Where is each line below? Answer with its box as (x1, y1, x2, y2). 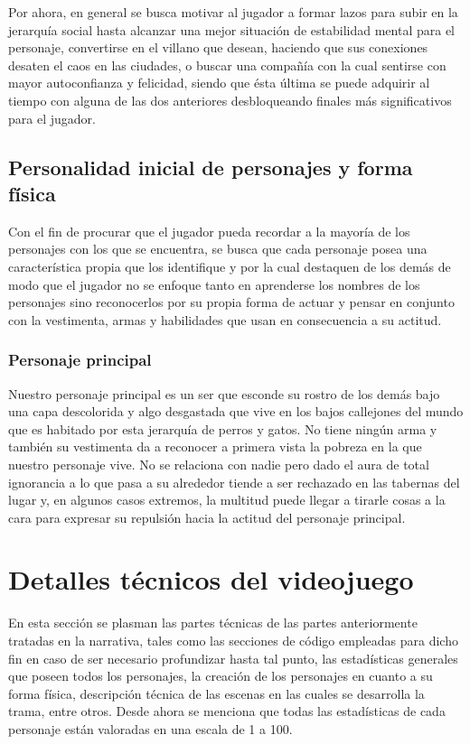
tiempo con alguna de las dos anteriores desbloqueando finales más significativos (8, 90, 452, 109)
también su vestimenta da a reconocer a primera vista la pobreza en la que (8, 437, 422, 456)
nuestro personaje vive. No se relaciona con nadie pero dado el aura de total (8, 454, 429, 473)
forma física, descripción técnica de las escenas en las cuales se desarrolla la (8, 684, 425, 702)
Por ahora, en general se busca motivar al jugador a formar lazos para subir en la (8, 3, 458, 21)
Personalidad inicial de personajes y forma (8, 153, 413, 181)
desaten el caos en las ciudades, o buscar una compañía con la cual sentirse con (8, 55, 446, 74)
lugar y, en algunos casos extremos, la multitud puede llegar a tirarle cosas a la (8, 490, 446, 509)
